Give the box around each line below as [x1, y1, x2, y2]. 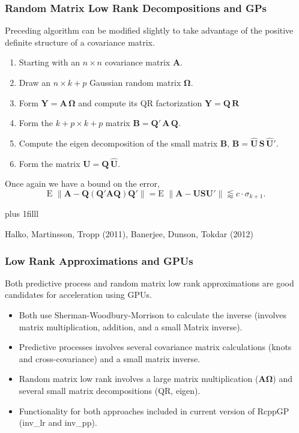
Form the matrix [19, 157, 80, 169]
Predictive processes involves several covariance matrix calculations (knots [19, 341, 292, 353]
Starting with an [19, 56, 80, 68]
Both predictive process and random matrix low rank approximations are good [5, 276, 294, 289]
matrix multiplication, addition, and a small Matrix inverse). [19, 320, 243, 333]
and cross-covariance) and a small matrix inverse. [19, 352, 201, 365]
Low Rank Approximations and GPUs [5, 253, 193, 268]
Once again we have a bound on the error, [5, 177, 160, 190]
